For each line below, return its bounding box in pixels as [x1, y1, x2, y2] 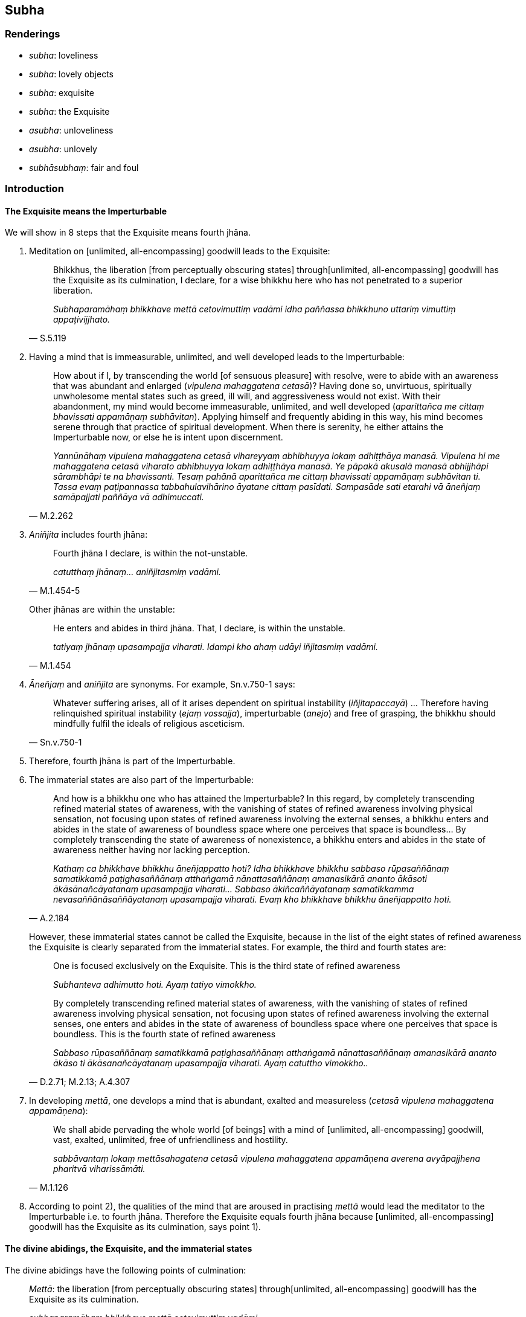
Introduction [5, 182, 64, 195]
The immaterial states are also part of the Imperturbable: [29, 774, 254, 785]
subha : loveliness [29, 50, 98, 60]
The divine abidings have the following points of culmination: [5, 1264, 246, 1275]
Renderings [5, 28, 60, 40]
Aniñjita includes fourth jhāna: [29, 529, 148, 540]
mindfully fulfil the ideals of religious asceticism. [53, 718, 245, 729]
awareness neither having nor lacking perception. [53, 845, 250, 855]
